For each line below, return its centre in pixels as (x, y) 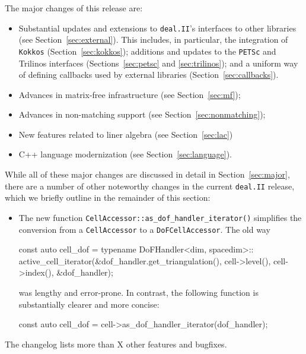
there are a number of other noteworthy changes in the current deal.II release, (150, 186)
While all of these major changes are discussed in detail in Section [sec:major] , (147, 174)
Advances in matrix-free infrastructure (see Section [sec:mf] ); (130, 94)
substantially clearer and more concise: (89, 304)
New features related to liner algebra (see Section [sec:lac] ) (126, 134)
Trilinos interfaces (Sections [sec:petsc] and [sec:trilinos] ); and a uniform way (158, 63)
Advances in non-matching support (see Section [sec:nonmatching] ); (142, 114)
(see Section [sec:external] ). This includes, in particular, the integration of (153, 39)
